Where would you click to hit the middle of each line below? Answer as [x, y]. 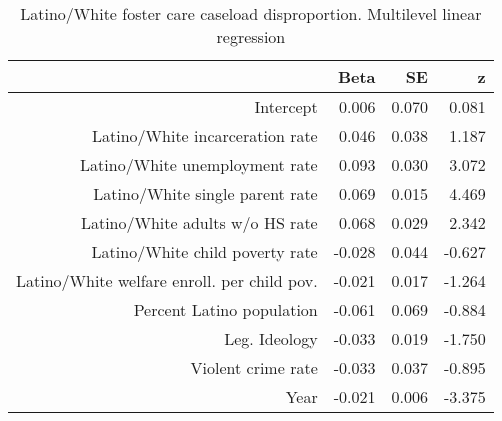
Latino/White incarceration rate [205, 135]
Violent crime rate [254, 367]
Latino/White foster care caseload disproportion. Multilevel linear [251, 13]
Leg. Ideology [271, 338]
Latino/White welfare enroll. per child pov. [167, 280]
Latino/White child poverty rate [204, 251]
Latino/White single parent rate [205, 193]
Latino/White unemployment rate [199, 164]
